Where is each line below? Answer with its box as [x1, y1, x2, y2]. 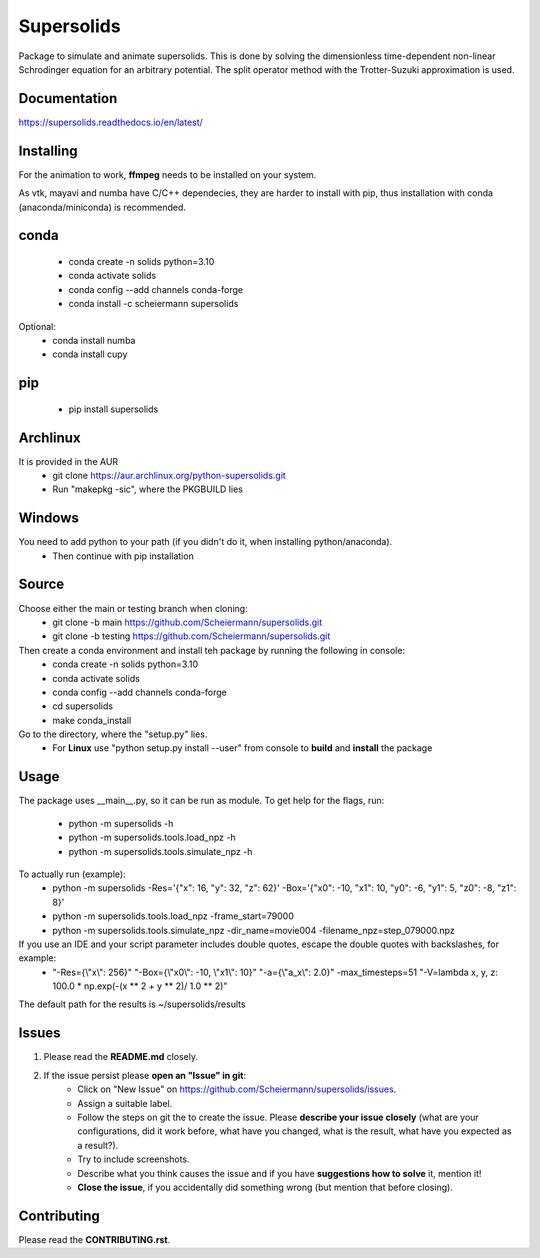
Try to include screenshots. [77, 1153, 190, 1165]
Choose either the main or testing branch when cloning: [18, 602, 249, 614]
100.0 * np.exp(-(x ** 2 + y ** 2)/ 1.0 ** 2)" [52, 980, 228, 992]
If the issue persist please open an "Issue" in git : [43, 1069, 247, 1081]
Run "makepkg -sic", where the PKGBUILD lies [52, 483, 244, 495]
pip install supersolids [68, 403, 159, 415]
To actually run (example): [18, 868, 126, 880]
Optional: [18, 320, 57, 332]
